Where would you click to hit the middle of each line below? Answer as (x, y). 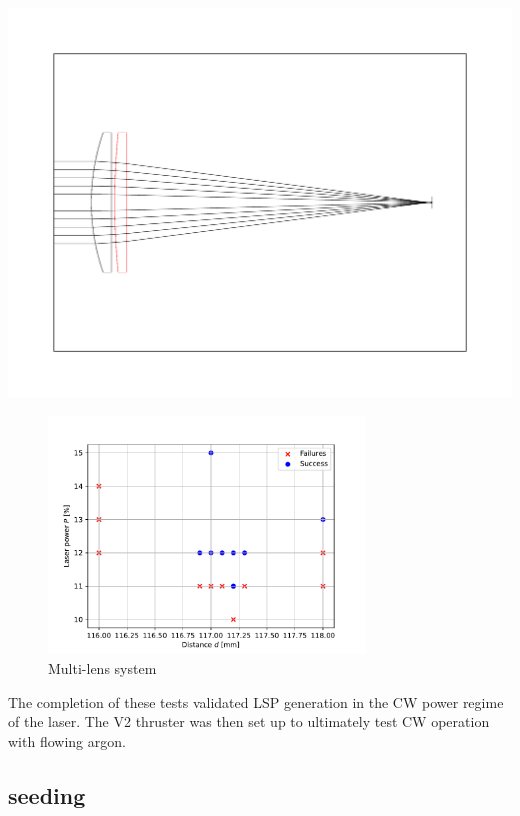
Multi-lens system (102, 668)
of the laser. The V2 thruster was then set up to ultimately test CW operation (249, 721)
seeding (47, 794)
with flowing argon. (67, 740)
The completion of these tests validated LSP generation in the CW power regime (256, 701)
